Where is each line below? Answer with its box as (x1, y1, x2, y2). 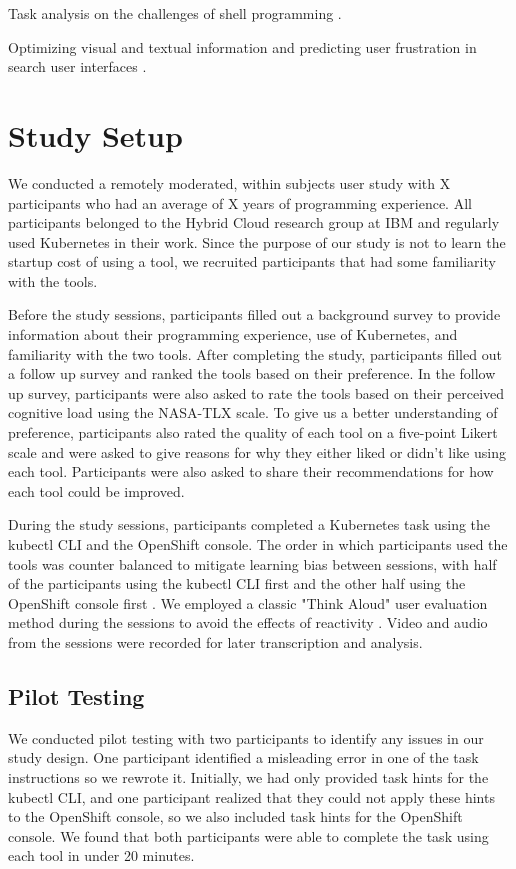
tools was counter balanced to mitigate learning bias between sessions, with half (8, 553, 497, 574)
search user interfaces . (8, 56, 147, 77)
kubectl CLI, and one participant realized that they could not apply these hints (8, 786, 495, 807)
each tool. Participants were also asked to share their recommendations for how (8, 461, 494, 482)
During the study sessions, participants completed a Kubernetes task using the (8, 514, 491, 535)
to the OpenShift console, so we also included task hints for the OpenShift (8, 806, 463, 827)
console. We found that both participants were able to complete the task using (8, 825, 489, 846)
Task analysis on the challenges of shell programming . (8, 3, 342, 23)
